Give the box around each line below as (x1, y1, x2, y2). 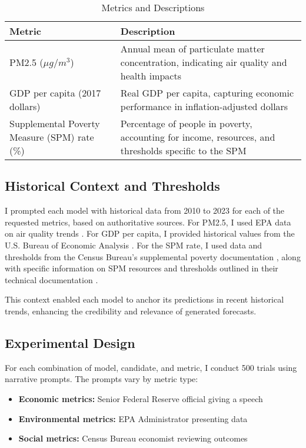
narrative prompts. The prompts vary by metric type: (5, 373, 198, 385)
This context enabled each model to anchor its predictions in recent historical (5, 293, 284, 306)
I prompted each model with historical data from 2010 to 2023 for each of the (5, 204, 285, 217)
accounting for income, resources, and (120, 130, 275, 144)
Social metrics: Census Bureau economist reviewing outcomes (18, 432, 248, 444)
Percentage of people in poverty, (120, 117, 252, 130)
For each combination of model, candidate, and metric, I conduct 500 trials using (5, 361, 297, 373)
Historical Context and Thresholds (5, 177, 220, 195)
